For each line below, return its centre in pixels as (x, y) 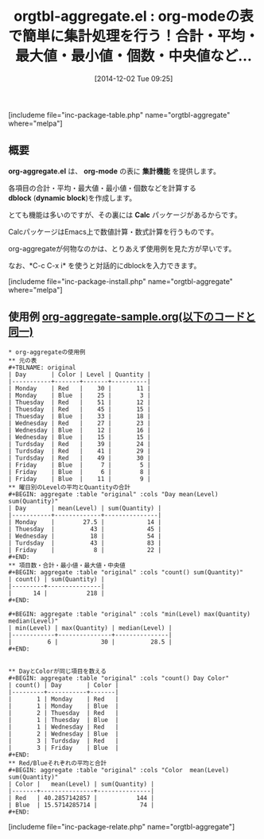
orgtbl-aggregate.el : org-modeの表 (134, 16)
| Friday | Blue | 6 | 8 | (80, 472)
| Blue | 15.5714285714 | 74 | (82, 805)
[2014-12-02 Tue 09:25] (134, 78)
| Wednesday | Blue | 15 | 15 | (80, 437)
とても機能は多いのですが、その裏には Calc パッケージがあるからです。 (125, 215)
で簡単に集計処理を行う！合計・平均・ (134, 36)
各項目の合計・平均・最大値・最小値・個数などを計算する (102, 188)
